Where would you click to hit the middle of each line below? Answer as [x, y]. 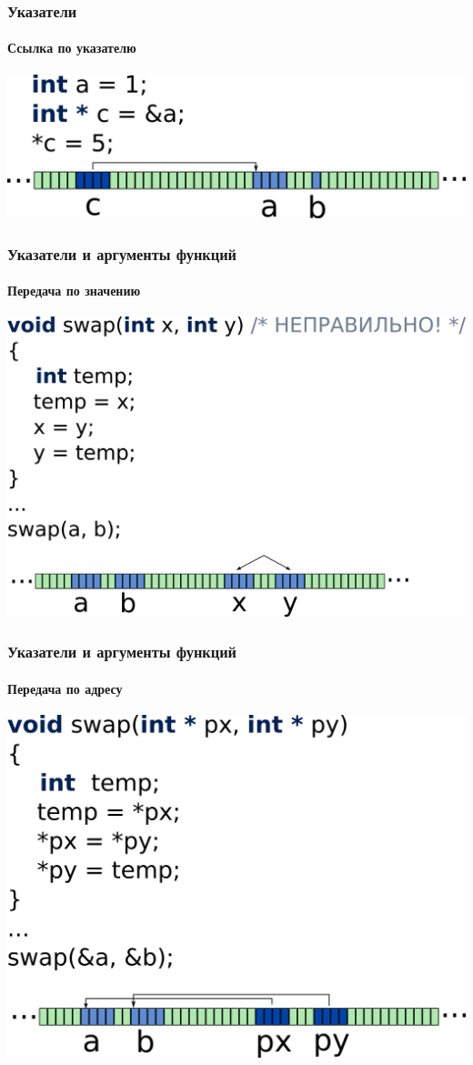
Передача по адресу [65, 688]
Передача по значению [74, 291]
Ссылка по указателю [72, 48]
